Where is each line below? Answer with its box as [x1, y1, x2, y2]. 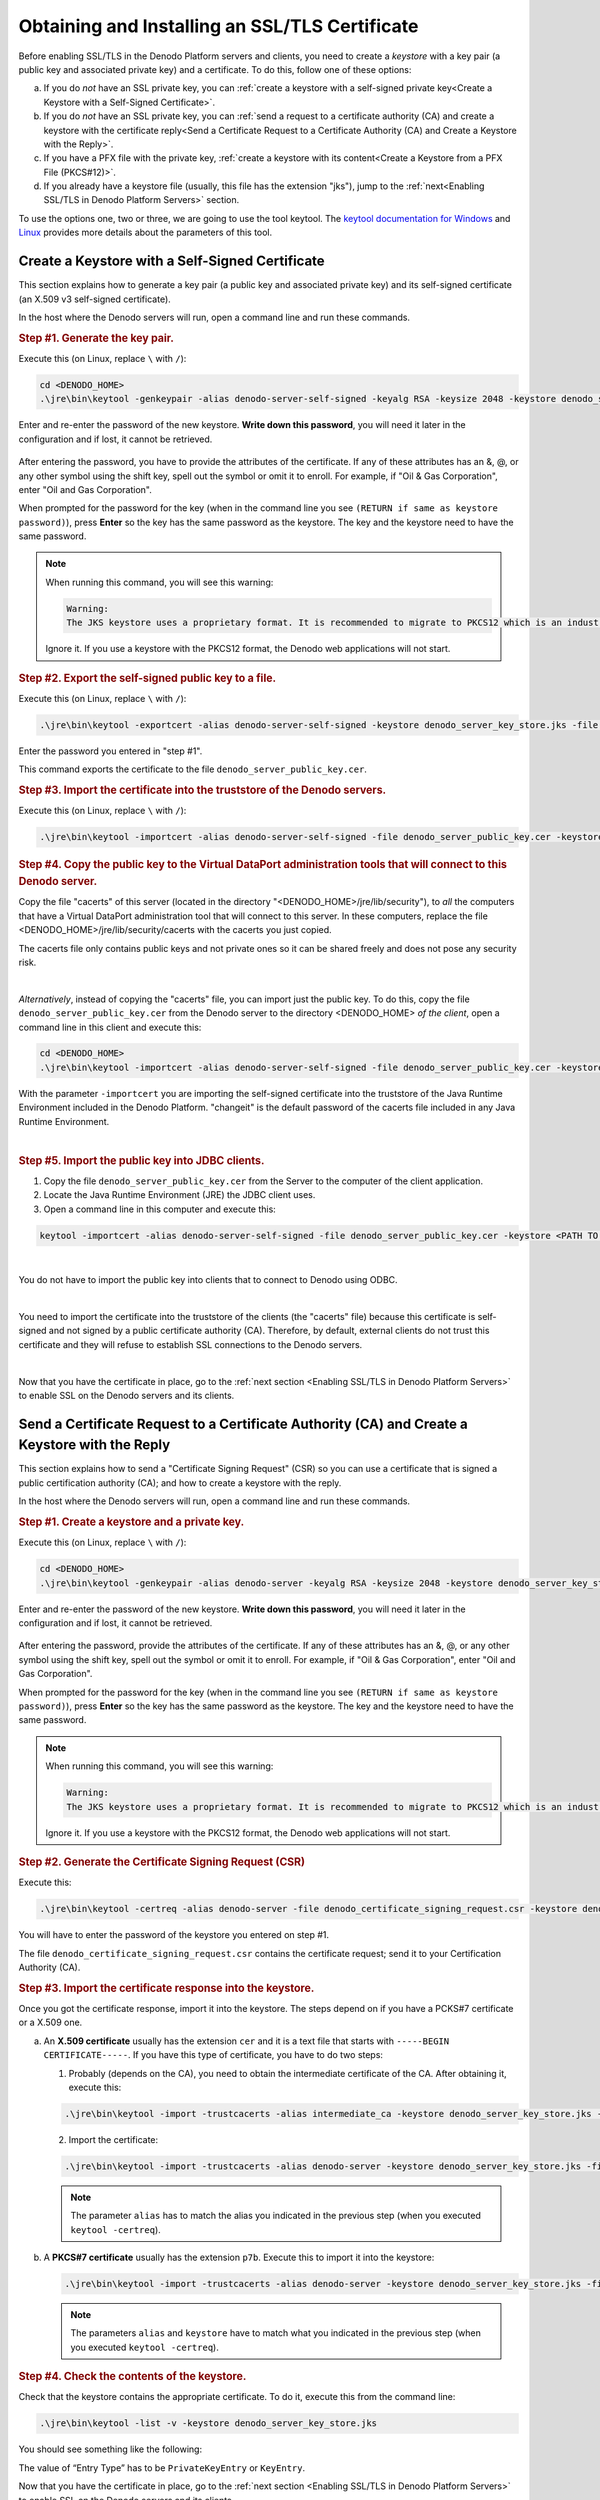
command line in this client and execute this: [18, 1021, 202, 1033]
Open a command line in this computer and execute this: [43, 1203, 277, 1215]
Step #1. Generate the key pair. [18, 331, 175, 345]
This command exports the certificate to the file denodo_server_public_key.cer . [18, 763, 367, 775]
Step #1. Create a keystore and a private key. [18, 1515, 245, 1529]
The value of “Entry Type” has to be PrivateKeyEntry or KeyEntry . [18, 2461, 305, 2474]
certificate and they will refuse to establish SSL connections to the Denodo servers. [18, 1338, 363, 1350]
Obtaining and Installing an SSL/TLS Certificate [18, 15, 419, 37]
